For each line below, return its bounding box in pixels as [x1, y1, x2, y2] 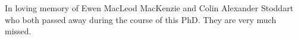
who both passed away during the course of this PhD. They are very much [5, 13, 277, 25]
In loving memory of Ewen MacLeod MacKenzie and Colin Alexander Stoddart [5, 2, 294, 14]
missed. [5, 25, 32, 37]
